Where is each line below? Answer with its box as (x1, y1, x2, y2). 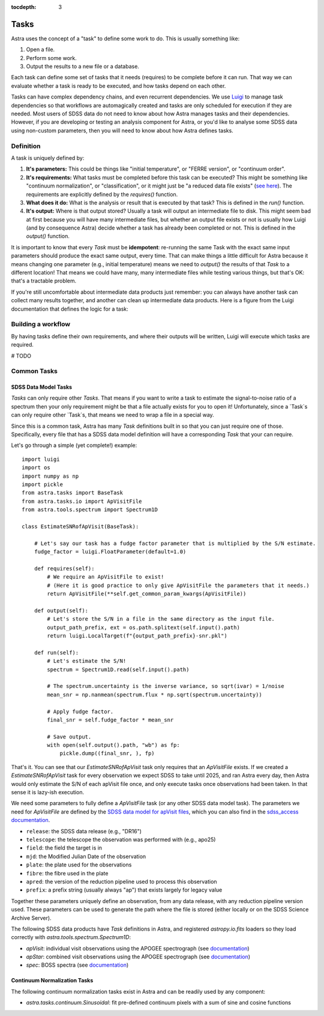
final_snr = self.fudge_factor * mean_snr (47, 716, 174, 723)
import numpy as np (22, 472, 79, 479)
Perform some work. (26, 54, 77, 61)
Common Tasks (11, 367, 58, 376)
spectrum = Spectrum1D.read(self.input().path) (47, 666, 190, 673)
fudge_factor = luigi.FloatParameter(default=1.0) (34, 549, 187, 555)
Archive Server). (11, 914, 52, 922)
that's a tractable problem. (11, 277, 77, 285)
